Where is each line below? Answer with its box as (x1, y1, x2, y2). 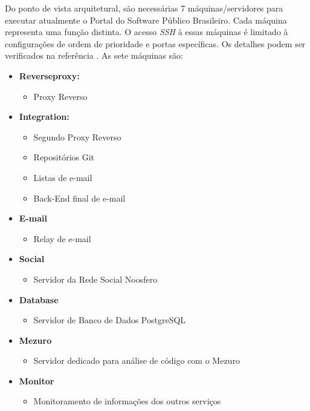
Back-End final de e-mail (33, 191, 126, 204)
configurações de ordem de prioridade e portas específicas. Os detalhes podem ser (5, 37, 306, 50)
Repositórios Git (33, 151, 95, 163)
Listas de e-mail (33, 171, 92, 183)
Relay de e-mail (33, 232, 91, 245)
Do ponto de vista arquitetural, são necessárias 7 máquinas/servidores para (5, 2, 283, 14)
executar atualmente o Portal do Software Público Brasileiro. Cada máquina (5, 13, 287, 26)
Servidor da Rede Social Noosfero (33, 272, 158, 285)
